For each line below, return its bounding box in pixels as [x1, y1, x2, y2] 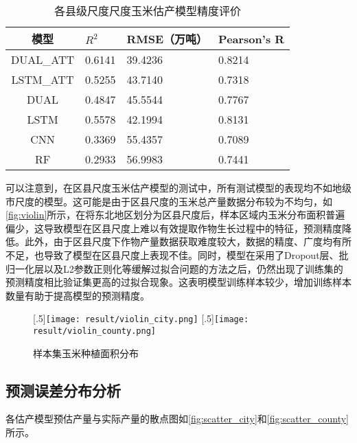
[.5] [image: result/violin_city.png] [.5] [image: [33, 311, 249, 326]
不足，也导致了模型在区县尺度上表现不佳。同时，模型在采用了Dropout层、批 [5, 247, 349, 262]
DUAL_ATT [11, 52, 75, 67]
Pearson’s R [218, 30, 285, 47]
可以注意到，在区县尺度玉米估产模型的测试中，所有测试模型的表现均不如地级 [5, 181, 352, 194]
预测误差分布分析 [5, 379, 121, 400]
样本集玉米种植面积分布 [33, 345, 139, 360]
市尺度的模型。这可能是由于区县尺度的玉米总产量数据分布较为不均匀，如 [5, 194, 332, 208]
